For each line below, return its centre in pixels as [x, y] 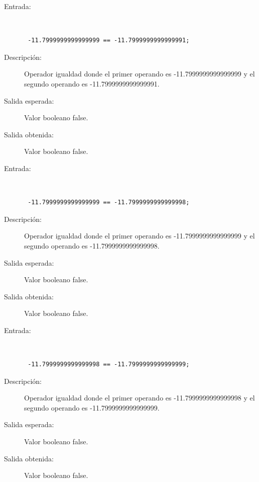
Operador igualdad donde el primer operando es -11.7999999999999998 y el [140, 398]
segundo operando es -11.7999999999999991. [92, 83]
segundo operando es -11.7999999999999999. [92, 407]
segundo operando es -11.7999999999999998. [92, 245]
